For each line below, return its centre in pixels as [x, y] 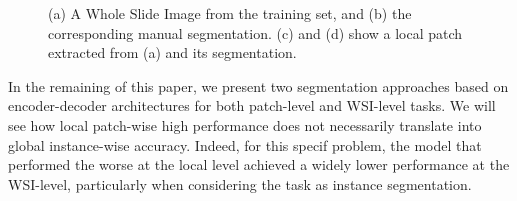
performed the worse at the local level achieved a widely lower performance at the [259, 164]
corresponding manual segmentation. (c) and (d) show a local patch [255, 32]
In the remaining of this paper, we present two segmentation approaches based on [258, 85]
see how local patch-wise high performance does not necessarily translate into [245, 124]
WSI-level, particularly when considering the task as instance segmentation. [240, 183]
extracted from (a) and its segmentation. [172, 52]
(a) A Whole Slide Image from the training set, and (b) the [230, 13]
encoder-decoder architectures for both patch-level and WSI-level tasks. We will [252, 105]
